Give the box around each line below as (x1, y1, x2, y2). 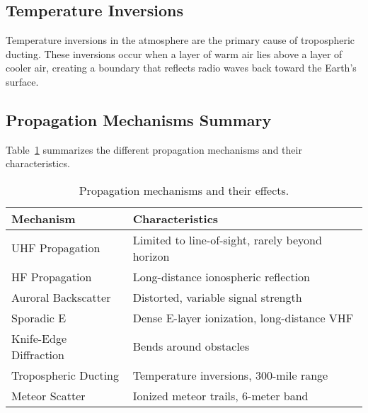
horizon (132, 247, 170, 264)
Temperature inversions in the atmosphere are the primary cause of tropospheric (6, 33, 355, 47)
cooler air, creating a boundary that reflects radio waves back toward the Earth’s (6, 60, 357, 75)
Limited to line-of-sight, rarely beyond (132, 231, 322, 248)
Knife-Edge (11, 329, 67, 346)
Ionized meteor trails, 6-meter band (132, 387, 309, 404)
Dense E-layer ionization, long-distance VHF (132, 309, 354, 326)
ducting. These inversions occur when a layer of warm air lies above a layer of (6, 46, 343, 61)
